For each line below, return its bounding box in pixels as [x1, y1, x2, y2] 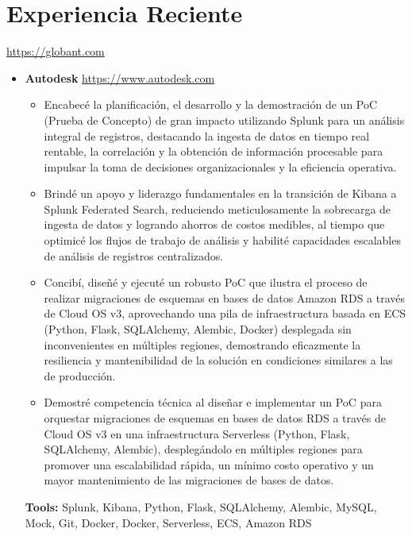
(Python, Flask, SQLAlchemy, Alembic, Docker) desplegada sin [44, 321, 352, 337]
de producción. [44, 367, 116, 384]
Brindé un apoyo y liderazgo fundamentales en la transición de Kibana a [44, 185, 397, 202]
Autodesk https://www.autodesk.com [25, 69, 215, 86]
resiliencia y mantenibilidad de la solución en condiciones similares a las [44, 352, 393, 368]
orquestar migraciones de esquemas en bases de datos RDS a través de [44, 410, 387, 426]
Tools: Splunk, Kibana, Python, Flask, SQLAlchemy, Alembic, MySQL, [25, 498, 377, 515]
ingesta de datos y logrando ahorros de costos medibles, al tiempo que [44, 216, 385, 233]
